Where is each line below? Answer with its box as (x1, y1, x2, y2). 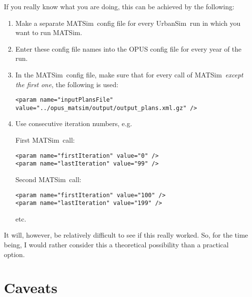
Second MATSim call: (15, 174, 81, 184)
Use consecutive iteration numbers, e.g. (15, 118, 132, 129)
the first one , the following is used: (15, 79, 118, 89)
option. (4, 249, 25, 259)
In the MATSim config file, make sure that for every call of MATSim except (15, 69, 244, 79)
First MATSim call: (15, 135, 75, 145)
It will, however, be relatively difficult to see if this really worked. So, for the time (4, 230, 248, 240)
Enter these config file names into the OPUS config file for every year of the (15, 43, 242, 54)
